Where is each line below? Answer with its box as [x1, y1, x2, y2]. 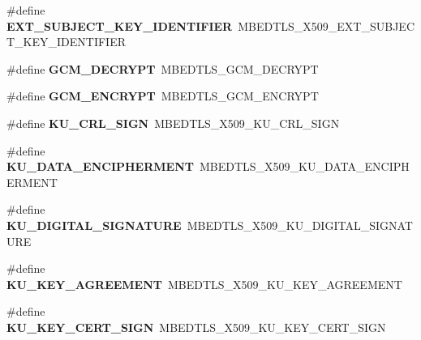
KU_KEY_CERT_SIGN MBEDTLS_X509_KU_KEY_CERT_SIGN [6, 318, 386, 335]
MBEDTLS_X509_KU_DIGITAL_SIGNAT [187, 216, 413, 233]
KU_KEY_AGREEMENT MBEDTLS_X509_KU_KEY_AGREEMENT [6, 275, 402, 292]
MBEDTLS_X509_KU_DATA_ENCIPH [199, 158, 410, 175]
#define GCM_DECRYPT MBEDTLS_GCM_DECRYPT [6, 60, 319, 77]
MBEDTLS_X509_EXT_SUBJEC [238, 17, 415, 34]
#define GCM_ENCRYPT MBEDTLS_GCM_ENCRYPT [6, 87, 319, 104]
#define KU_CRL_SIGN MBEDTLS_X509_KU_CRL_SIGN [6, 114, 340, 131]
